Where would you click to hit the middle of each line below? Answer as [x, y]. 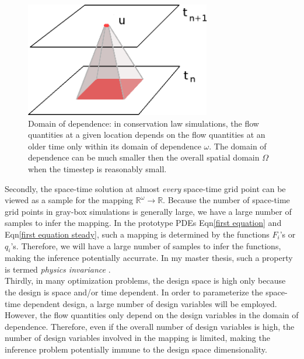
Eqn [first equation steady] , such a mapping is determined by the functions [137, 234]
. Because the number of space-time [226, 200]
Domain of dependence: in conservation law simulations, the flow [144, 123]
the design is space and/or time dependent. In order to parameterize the [134, 292]
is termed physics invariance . [58, 269]
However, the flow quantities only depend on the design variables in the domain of [152, 315]
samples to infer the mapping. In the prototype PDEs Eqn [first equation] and [143, 223]
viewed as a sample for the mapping [69, 200]
